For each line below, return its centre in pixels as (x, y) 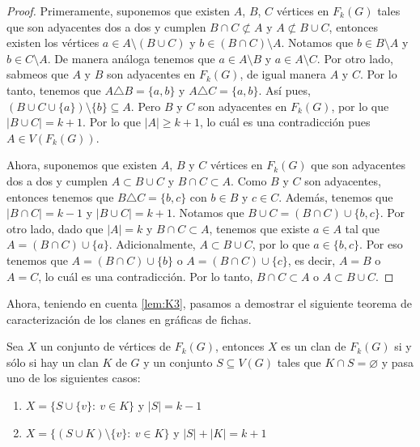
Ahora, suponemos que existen (82, 165)
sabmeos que (38, 74)
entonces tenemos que (60, 196)
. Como (249, 180)
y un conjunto (178, 362)
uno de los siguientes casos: (74, 378)
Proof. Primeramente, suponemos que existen (119, 11)
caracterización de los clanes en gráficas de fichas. (129, 319)
